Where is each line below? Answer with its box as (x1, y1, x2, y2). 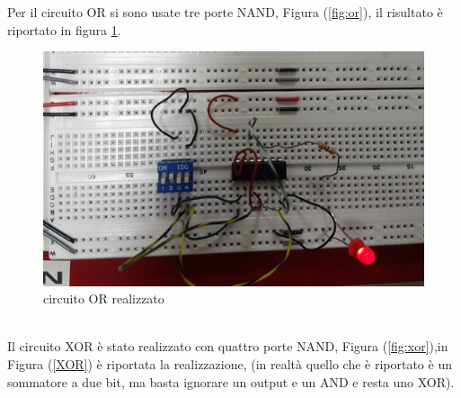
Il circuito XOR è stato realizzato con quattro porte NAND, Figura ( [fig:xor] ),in (7, 337, 448, 356)
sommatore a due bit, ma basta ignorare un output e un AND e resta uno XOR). (7, 372, 455, 391)
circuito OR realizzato (43, 289, 164, 308)
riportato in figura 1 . (7, 20, 121, 39)
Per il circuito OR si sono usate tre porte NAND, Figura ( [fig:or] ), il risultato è (7, 3, 443, 21)
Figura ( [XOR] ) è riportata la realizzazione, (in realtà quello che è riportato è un (7, 355, 452, 373)
